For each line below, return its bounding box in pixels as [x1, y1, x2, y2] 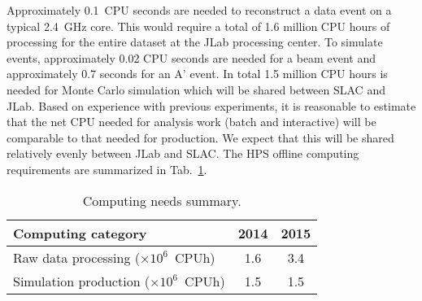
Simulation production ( [13, 271, 150, 290]
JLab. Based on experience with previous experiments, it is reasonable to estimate [7, 97, 416, 114]
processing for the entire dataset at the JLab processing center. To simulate [7, 33, 383, 50]
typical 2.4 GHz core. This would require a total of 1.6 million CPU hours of [7, 17, 390, 34]
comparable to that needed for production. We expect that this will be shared [7, 129, 394, 146]
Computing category [13, 223, 147, 242]
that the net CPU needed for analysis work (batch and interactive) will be [7, 113, 376, 130]
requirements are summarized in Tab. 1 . [7, 160, 207, 177]
